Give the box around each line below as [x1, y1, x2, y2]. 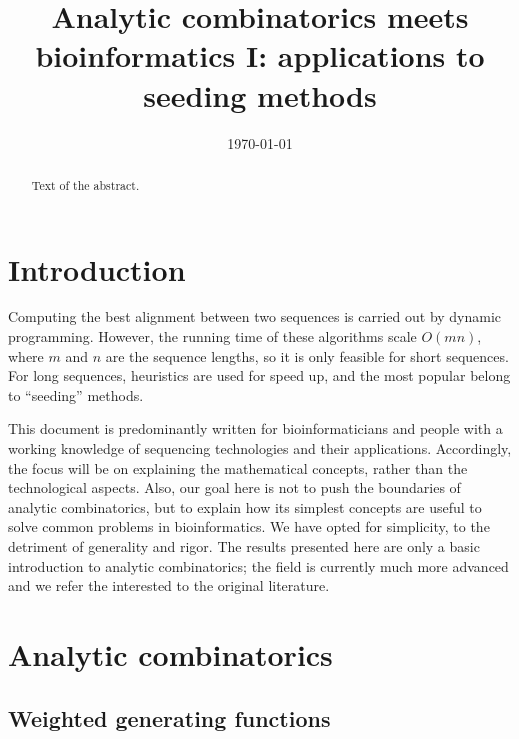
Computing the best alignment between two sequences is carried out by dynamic [8, 306, 502, 327]
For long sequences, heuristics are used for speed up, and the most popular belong [8, 365, 511, 386]
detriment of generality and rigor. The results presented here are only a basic [8, 536, 480, 557]
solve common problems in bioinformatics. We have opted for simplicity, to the [8, 516, 490, 537]
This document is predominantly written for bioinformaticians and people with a [8, 418, 503, 439]
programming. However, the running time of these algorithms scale [8, 326, 417, 347]
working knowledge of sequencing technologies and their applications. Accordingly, [8, 438, 512, 459]
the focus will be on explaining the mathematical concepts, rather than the [8, 457, 468, 478]
